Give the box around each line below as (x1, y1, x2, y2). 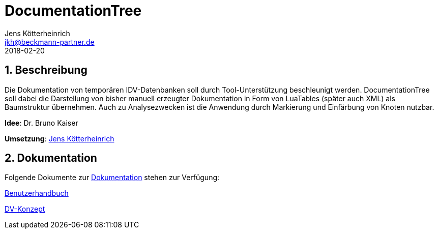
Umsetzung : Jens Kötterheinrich (5, 134, 114, 143)
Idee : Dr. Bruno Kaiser (5, 118, 78, 127)
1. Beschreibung (5, 64, 87, 77)
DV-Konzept (5, 205, 45, 214)
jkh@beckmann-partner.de (5, 37, 95, 46)
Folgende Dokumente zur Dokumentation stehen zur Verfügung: (5, 173, 220, 182)
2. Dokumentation (5, 152, 97, 165)
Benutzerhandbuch (5, 189, 69, 198)
